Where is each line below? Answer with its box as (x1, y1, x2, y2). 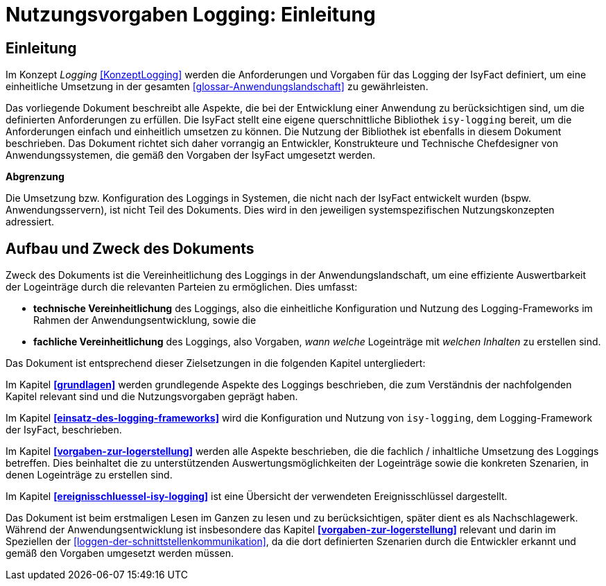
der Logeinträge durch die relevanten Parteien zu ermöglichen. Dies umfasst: (6, 281, 358, 293)
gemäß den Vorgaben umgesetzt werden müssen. (6, 547, 234, 560)
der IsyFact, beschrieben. (6, 424, 122, 436)
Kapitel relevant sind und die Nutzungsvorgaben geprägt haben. (6, 390, 298, 403)
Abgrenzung (6, 171, 64, 183)
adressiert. (6, 216, 55, 228)
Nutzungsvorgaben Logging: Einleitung (6, 3, 376, 26)
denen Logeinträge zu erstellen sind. (6, 469, 173, 481)
